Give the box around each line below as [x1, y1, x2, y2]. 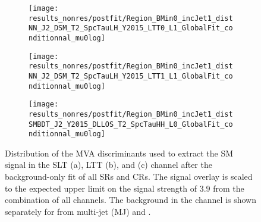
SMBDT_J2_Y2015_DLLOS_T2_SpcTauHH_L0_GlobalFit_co [29, 120, 233, 129]
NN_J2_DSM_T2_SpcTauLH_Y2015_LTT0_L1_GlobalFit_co [29, 24, 233, 33]
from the [213, 182, 244, 194]
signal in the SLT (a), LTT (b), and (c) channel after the [5, 158, 212, 171]
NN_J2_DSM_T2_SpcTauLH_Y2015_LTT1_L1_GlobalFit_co [29, 71, 233, 80]
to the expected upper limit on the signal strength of [5, 182, 197, 194]
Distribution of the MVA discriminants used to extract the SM [5, 146, 234, 159]
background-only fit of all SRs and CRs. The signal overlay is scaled [5, 170, 253, 183]
